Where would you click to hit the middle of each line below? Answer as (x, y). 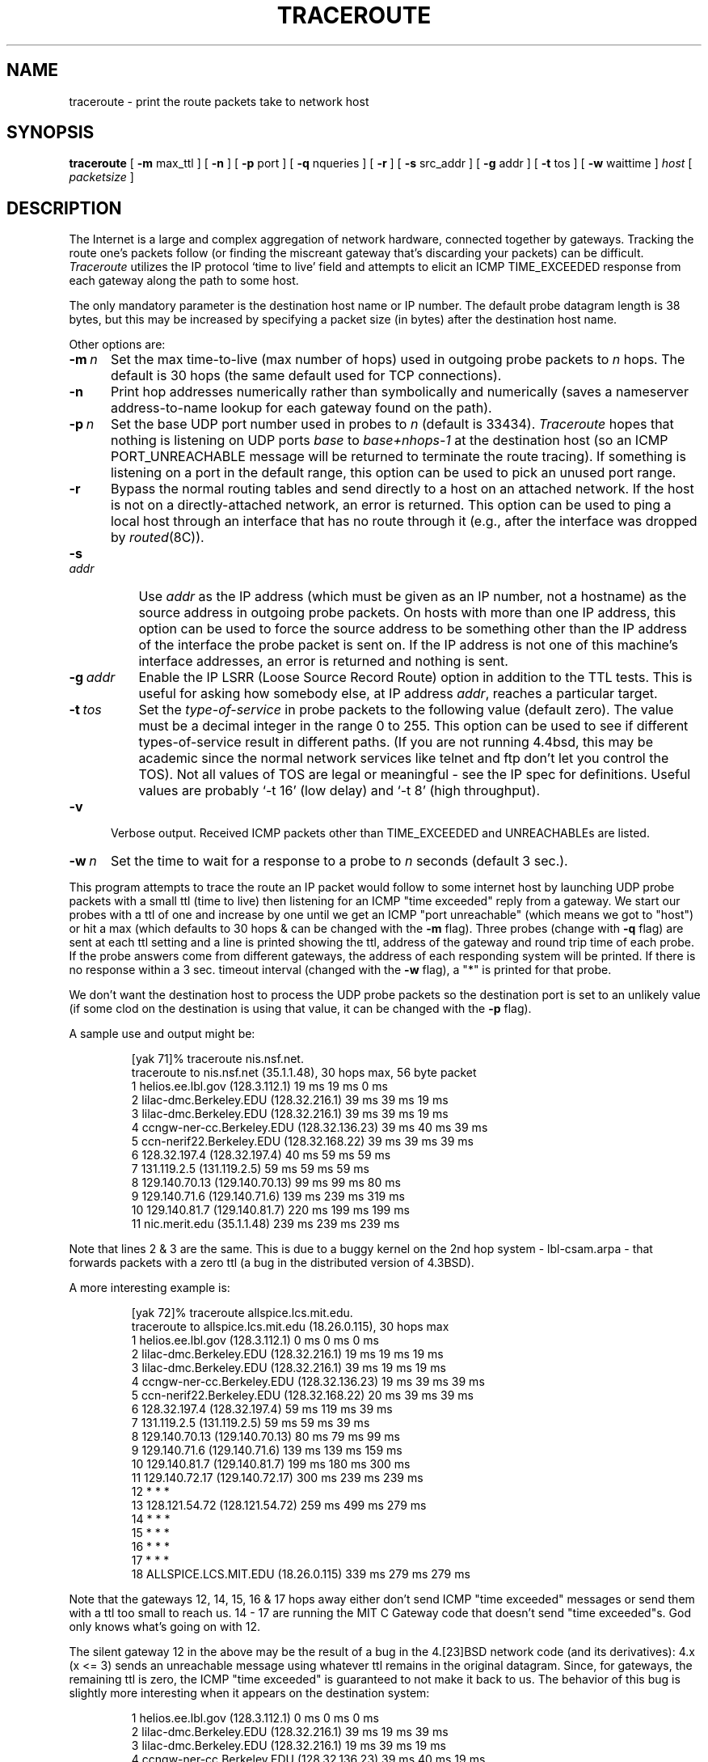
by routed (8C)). (157, 538)
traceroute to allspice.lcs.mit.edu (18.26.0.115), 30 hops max (290, 1327)
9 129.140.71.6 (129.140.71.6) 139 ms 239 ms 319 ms (268, 1197)
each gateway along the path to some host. (184, 281)
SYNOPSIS (51, 133)
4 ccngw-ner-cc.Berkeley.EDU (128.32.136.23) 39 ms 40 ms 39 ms (310, 1128)
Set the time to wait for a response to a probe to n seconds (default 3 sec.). (339, 861)
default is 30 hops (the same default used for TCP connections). (306, 376)
